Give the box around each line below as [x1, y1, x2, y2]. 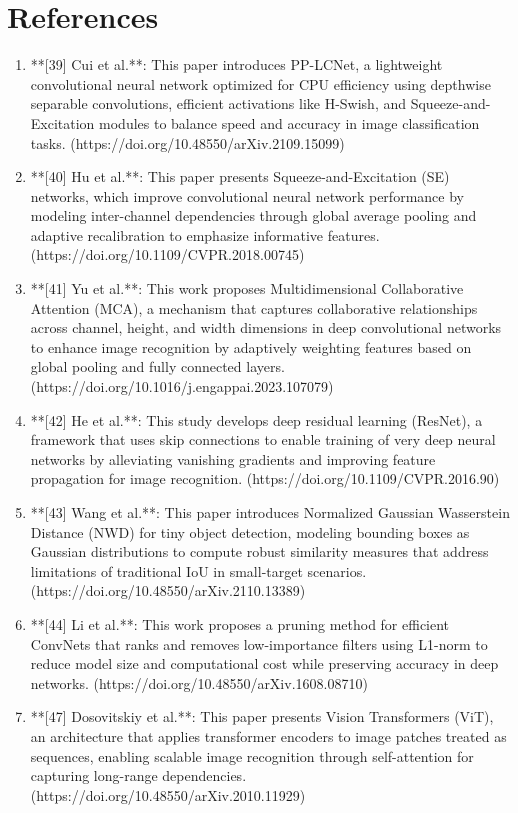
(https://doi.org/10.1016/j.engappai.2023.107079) [30, 376, 334, 397]
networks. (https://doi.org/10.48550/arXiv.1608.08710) [30, 672, 368, 693]
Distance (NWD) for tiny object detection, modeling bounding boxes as [30, 521, 470, 542]
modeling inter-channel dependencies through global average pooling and [30, 205, 477, 226]
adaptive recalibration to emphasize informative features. [30, 224, 380, 245]
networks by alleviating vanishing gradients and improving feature [30, 448, 436, 469]
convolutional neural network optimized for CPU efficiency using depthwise [30, 73, 491, 94]
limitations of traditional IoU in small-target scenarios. [30, 560, 367, 581]
